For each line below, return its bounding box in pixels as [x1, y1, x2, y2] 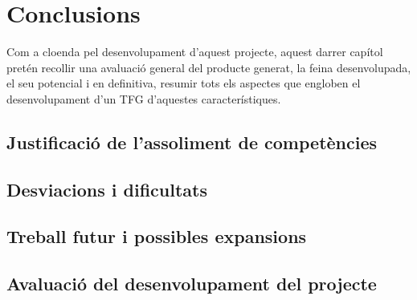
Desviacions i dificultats [6, 176, 207, 201]
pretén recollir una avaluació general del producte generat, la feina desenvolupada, [6, 59, 411, 75]
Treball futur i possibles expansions [6, 224, 307, 249]
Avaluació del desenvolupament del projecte [6, 271, 377, 296]
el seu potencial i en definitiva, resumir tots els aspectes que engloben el [6, 75, 361, 91]
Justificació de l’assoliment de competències [6, 129, 378, 154]
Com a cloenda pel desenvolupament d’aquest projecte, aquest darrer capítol [6, 43, 383, 60]
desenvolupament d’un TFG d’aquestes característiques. [6, 90, 281, 107]
